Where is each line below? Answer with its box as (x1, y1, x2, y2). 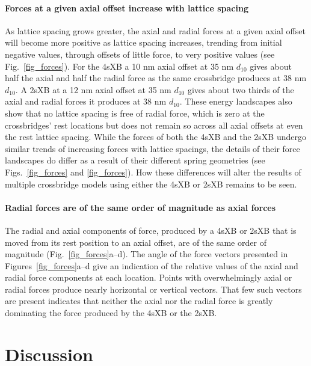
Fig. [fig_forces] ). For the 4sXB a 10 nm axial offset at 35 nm (5, 59, 234, 72)
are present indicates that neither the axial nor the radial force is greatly (5, 294, 273, 307)
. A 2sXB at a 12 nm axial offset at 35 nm (15, 83, 171, 96)
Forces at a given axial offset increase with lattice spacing (5, 1, 248, 14)
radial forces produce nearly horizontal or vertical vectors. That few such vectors (5, 282, 302, 295)
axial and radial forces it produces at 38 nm (5, 95, 167, 108)
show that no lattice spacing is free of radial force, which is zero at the (5, 106, 265, 119)
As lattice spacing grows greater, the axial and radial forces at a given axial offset (5, 24, 306, 37)
